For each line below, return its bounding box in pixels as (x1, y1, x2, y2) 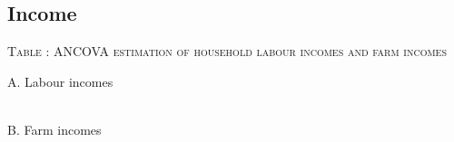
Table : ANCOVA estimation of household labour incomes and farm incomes (7, 42, 447, 61)
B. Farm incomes (7, 119, 102, 138)
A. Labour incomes (7, 71, 113, 90)
